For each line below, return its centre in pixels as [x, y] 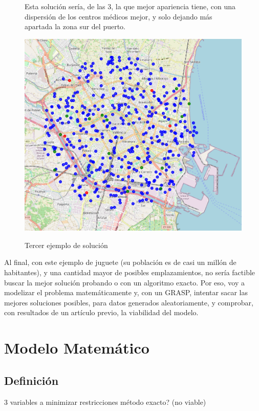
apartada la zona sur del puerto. [75, 26]
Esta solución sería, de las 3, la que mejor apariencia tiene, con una [130, 6]
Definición [31, 380]
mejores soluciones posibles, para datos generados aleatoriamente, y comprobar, [129, 302]
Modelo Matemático [77, 348]
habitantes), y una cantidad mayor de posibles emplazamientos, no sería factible [130, 272]
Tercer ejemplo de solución [66, 245]
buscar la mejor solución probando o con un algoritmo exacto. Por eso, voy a [125, 282]
